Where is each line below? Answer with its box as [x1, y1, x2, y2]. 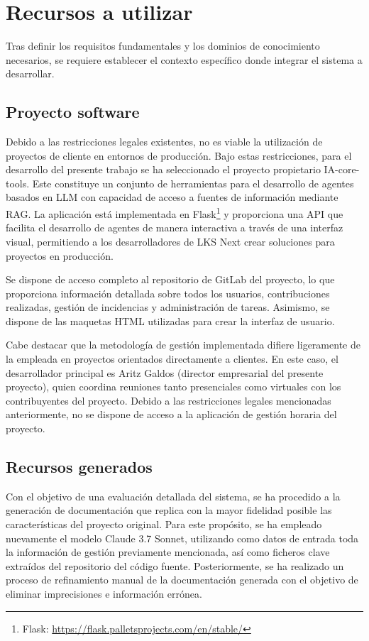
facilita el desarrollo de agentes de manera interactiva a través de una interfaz [6, 220, 343, 235]
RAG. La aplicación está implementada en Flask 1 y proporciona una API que [6, 204, 343, 221]
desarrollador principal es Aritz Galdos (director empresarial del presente [6, 365, 324, 380]
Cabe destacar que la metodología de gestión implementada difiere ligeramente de [6, 337, 360, 352]
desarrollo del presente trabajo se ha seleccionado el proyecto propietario [6, 162, 321, 177]
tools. [6, 175, 30, 190]
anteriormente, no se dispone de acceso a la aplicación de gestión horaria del [6, 407, 337, 422]
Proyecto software [6, 101, 140, 123]
